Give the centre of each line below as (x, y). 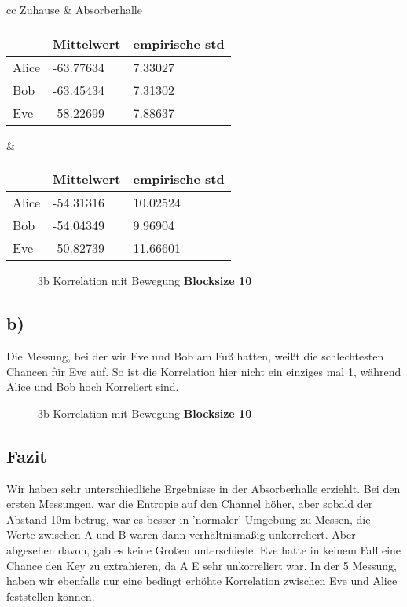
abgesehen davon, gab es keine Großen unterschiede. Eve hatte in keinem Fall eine (204, 549)
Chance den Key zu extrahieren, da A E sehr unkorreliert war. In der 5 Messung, (202, 565)
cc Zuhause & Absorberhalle (74, 9)
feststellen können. (51, 596)
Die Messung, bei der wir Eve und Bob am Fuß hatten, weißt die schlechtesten (195, 355)
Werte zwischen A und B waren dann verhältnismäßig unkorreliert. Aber (181, 534)
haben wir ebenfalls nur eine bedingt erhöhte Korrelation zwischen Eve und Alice (202, 581)
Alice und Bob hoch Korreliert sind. (93, 387)
